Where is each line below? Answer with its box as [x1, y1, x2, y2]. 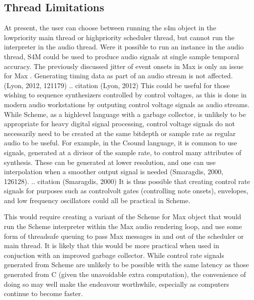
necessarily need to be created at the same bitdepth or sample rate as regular [4, 128, 236, 138]
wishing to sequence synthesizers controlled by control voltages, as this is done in [4, 90, 247, 100]
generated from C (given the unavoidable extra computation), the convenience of [4, 269, 246, 279]
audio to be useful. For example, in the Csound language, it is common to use [4, 138, 237, 148]
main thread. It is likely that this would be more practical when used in [4, 240, 219, 251]
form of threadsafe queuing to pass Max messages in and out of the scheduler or [4, 231, 244, 241]
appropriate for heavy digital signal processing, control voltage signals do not [4, 118, 235, 129]
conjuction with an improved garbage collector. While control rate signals [4, 250, 224, 260]
